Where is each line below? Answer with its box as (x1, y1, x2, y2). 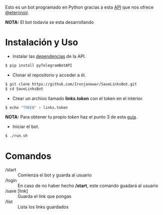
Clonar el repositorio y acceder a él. (12, 72, 86, 78)
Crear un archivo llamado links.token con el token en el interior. (12, 95, 144, 101)
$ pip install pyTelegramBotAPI (5, 62, 72, 68)
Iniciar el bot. (12, 123, 39, 129)
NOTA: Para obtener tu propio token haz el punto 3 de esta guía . (5, 114, 138, 120)
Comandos (5, 150, 51, 161)
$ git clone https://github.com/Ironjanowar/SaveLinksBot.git (5, 81, 137, 86)
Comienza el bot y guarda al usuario (17, 172, 92, 178)
